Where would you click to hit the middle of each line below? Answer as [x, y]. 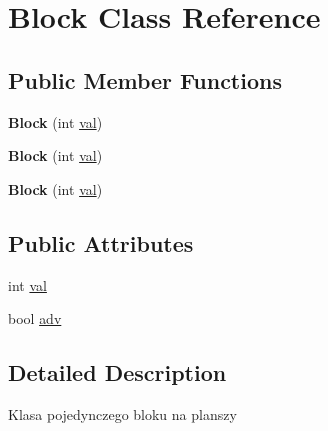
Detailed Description [117, 372]
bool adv [35, 318]
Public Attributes [101, 242]
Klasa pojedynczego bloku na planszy [122, 413]
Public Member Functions [145, 79]
